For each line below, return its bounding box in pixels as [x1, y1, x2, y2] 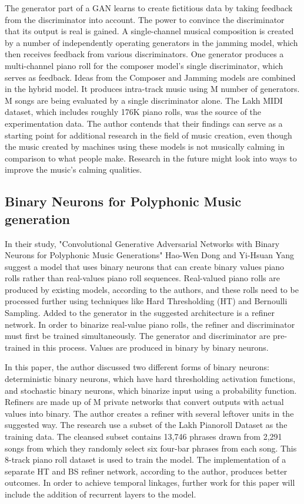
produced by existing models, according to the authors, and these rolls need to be [5, 283, 299, 295]
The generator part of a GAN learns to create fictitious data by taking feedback [5, 2, 293, 14]
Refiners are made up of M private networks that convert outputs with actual [5, 396, 284, 408]
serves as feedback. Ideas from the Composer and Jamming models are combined [5, 71, 296, 83]
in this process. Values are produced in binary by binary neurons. [33, 341, 269, 353]
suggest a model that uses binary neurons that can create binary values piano [5, 260, 285, 272]
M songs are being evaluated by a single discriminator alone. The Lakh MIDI [5, 94, 283, 106]
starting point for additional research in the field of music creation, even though [5, 129, 292, 141]
